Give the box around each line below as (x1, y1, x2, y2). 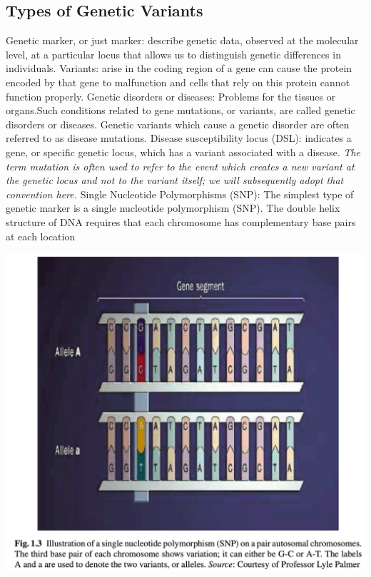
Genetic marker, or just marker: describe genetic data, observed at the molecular (6, 33, 359, 48)
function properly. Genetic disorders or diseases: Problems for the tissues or (6, 88, 336, 103)
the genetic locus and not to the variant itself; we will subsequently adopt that (6, 173, 344, 188)
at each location (6, 228, 76, 243)
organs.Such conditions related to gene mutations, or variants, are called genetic (6, 103, 355, 118)
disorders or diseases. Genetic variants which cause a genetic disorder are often (6, 116, 350, 131)
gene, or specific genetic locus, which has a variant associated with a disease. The (6, 144, 361, 159)
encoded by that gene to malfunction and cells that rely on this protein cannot (6, 74, 350, 89)
